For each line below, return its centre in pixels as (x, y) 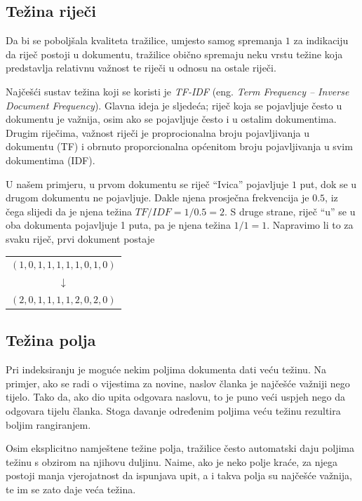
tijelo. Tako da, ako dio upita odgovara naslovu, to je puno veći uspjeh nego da (176, 397)
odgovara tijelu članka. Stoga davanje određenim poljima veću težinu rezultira (173, 411)
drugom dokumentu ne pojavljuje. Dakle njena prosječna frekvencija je (157, 198)
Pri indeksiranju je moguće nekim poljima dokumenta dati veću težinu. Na (166, 369)
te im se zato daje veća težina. (71, 489)
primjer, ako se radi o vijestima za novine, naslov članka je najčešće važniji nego (178, 383)
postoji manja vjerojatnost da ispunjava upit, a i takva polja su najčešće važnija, (179, 475)
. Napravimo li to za (310, 225)
